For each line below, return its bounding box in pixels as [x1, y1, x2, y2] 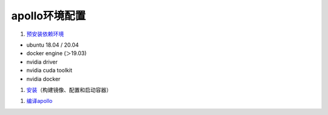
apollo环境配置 [11, 9, 86, 22]
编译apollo [26, 97, 53, 105]
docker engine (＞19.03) [26, 50, 87, 57]
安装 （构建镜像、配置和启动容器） [26, 86, 112, 93]
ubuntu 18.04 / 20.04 [26, 41, 79, 48]
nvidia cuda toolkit [26, 67, 73, 74]
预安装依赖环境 [26, 30, 64, 38]
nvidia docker [26, 75, 61, 82]
